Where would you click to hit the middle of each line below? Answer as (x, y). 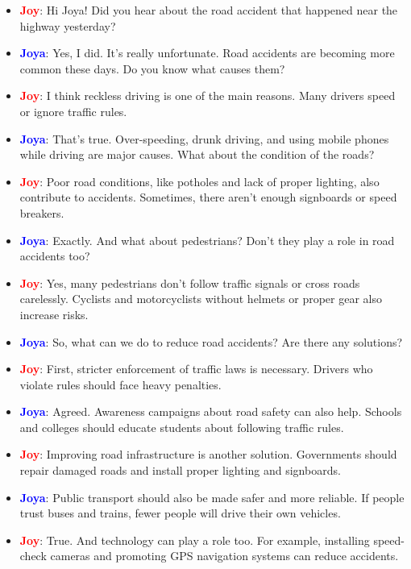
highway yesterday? (68, 25)
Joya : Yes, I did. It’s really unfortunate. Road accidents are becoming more (207, 53)
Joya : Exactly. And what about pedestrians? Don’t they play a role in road (207, 240)
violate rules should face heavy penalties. (120, 384)
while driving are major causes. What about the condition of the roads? (197, 154)
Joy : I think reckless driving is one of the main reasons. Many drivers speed (208, 96)
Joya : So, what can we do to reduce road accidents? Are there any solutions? (211, 341)
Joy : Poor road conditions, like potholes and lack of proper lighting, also (199, 181)
